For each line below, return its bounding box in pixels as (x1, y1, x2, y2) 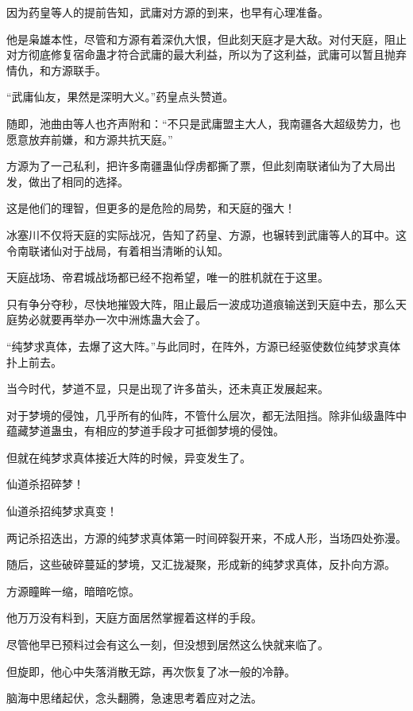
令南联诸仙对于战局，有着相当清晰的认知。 (6, 242, 229, 258)
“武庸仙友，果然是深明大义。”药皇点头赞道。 (6, 88, 234, 105)
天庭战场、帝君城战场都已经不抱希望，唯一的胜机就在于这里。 (6, 269, 329, 286)
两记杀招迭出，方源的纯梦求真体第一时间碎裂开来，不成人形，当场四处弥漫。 (6, 529, 407, 546)
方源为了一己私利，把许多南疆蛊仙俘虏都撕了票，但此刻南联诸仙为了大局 (6, 157, 384, 174)
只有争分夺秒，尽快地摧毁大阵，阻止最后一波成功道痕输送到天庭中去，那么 (6, 295, 396, 312)
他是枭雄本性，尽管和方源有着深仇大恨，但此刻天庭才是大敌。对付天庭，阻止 (6, 30, 407, 47)
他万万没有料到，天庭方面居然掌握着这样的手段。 (6, 609, 262, 626)
